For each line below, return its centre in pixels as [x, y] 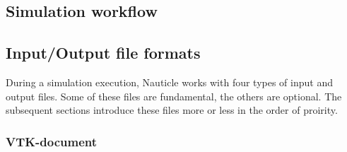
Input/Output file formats [103, 53]
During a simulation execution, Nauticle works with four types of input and [169, 82]
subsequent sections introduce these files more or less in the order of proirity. [172, 110]
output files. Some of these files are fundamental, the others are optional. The [174, 96]
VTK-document [52, 141]
